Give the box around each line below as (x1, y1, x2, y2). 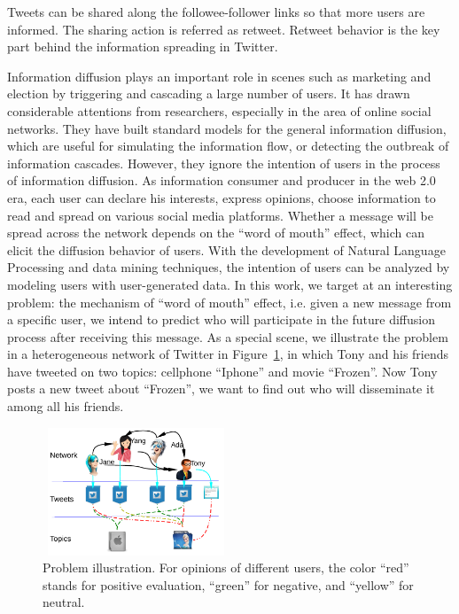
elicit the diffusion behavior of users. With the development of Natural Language (7, 240, 446, 259)
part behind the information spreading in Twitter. (7, 37, 278, 56)
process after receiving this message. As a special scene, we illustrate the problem (7, 327, 448, 346)
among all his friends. (7, 397, 124, 416)
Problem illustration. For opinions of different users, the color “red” (43, 558, 409, 577)
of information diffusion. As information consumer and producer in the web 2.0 (7, 171, 436, 190)
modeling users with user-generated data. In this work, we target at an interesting (7, 275, 453, 293)
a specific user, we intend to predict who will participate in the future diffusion (7, 310, 436, 329)
